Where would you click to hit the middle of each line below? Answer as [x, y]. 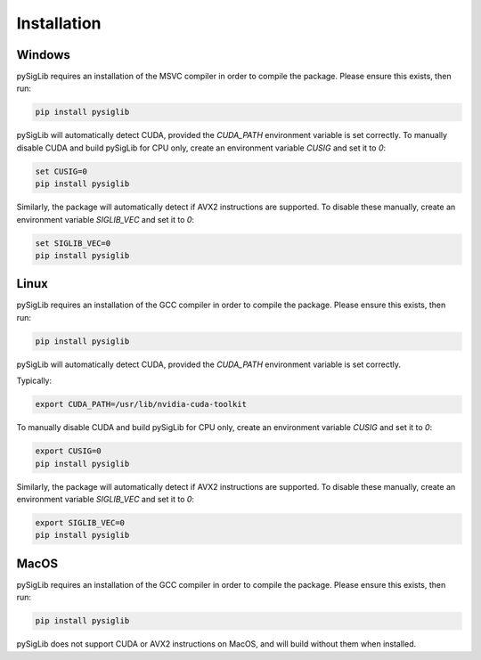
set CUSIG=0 [61, 171]
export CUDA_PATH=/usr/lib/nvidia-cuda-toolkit [141, 404]
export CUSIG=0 [68, 451]
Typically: [34, 381]
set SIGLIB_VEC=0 [73, 243]
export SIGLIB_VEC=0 [80, 522]
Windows [43, 55]
